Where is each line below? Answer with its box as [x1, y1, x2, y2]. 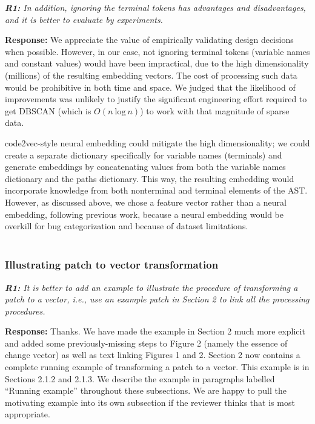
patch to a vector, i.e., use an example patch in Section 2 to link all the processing [5, 293, 310, 305]
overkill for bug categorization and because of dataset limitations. [5, 220, 248, 232]
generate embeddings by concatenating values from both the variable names [5, 160, 286, 173]
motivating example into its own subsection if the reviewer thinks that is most [5, 396, 295, 408]
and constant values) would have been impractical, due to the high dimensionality [5, 57, 309, 70]
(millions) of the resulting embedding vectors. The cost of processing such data [5, 68, 297, 81]
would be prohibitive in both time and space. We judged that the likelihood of [5, 80, 296, 93]
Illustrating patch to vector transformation [5, 257, 219, 272]
